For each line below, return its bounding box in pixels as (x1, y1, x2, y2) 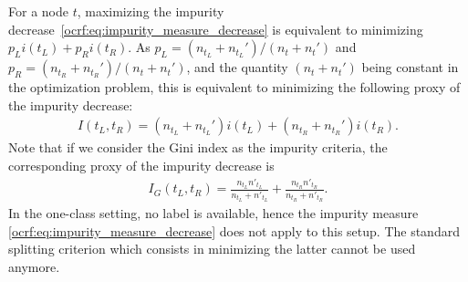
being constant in (361, 57, 459, 77)
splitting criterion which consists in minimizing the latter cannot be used (8, 239, 416, 258)
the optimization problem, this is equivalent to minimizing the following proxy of (8, 78, 461, 97)
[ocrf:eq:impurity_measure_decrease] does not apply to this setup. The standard (8, 221, 460, 240)
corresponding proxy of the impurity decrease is (8, 156, 275, 174)
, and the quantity (186, 57, 288, 77)
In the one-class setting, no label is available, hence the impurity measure (8, 203, 419, 222)
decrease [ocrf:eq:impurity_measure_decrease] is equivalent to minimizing (8, 19, 423, 38)
